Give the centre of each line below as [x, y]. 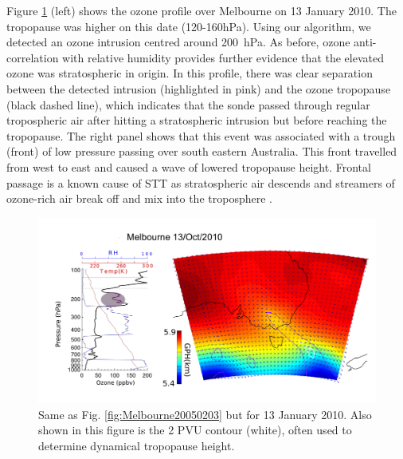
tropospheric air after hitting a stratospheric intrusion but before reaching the [197, 120]
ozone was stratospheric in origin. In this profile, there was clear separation [190, 73]
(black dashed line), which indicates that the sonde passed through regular [188, 104]
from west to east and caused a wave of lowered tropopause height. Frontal [189, 166]
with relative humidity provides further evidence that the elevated [223, 57]
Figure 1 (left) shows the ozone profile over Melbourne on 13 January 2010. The [201, 10]
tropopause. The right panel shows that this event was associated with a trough [201, 135]
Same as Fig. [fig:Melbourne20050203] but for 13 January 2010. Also [205, 414]
